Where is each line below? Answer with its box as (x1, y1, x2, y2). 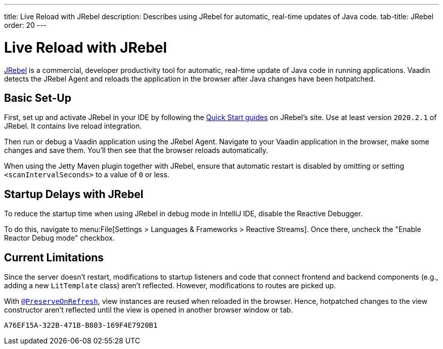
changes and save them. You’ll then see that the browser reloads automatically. (4, 146, 268, 155)
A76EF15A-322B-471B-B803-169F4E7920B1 (4, 321, 158, 330)
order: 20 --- (4, 21, 47, 29)
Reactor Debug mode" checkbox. (4, 234, 115, 243)
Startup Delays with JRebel (4, 187, 144, 201)
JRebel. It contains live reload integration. (4, 122, 142, 131)
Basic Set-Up (4, 91, 71, 104)
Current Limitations (4, 251, 104, 264)
